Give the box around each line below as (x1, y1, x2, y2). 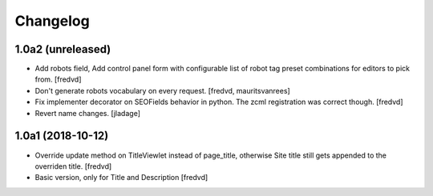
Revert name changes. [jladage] (34, 108, 140, 118)
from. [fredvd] (34, 74, 82, 84)
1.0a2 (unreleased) (14, 42, 111, 56)
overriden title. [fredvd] (34, 161, 112, 171)
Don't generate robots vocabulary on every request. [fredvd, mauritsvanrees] (34, 86, 290, 95)
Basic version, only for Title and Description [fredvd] (34, 173, 208, 182)
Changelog (14, 12, 90, 30)
